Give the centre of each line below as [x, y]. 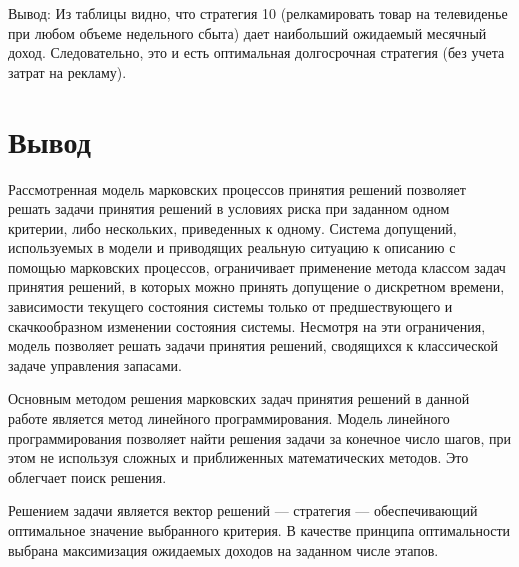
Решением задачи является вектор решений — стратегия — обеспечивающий [243, 510]
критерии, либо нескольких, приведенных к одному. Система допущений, [232, 227]
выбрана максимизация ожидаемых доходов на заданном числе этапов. [223, 549]
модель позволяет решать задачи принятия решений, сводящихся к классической [253, 345]
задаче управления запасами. [95, 364]
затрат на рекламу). [67, 71]
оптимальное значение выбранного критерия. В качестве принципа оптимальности [259, 530]
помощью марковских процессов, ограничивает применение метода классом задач [257, 266]
